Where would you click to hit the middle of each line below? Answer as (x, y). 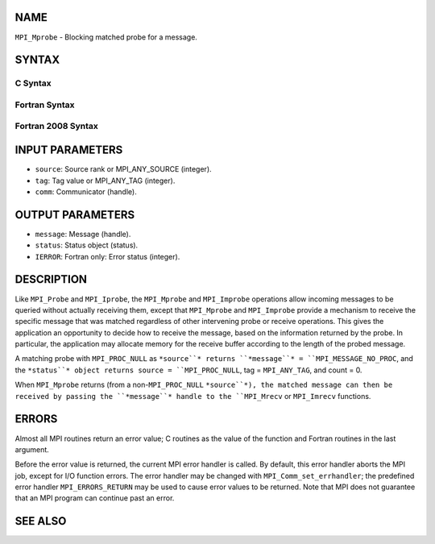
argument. (32, 449)
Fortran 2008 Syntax (56, 127)
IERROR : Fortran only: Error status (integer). (108, 256)
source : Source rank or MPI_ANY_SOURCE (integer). (124, 169)
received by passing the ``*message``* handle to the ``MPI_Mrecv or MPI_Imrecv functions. (193, 396)
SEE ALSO (41, 521)
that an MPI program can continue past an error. (95, 498)
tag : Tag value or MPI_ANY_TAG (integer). (105, 181)
